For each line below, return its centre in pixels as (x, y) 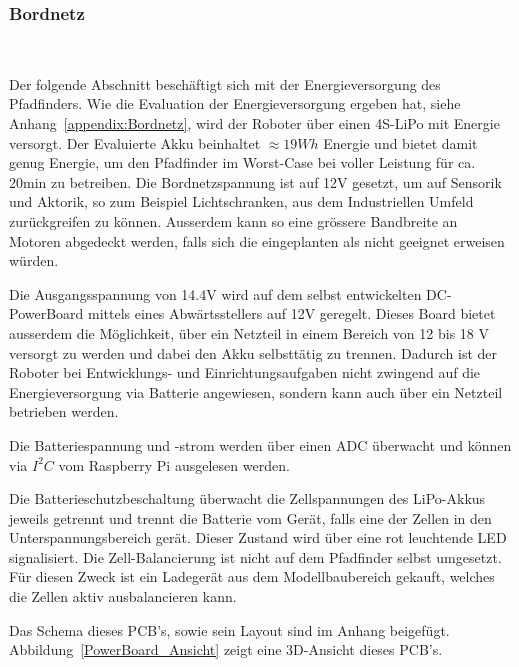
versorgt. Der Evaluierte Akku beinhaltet (135, 142)
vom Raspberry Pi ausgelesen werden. (174, 464)
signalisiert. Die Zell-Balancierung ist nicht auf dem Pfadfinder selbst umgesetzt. (255, 556)
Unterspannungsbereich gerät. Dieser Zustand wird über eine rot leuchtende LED (258, 537)
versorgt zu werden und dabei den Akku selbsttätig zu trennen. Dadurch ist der (253, 352)
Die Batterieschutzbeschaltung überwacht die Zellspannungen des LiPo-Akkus (247, 498)
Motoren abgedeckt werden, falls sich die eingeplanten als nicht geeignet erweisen (257, 240)
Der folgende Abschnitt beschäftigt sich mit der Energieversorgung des (225, 83)
